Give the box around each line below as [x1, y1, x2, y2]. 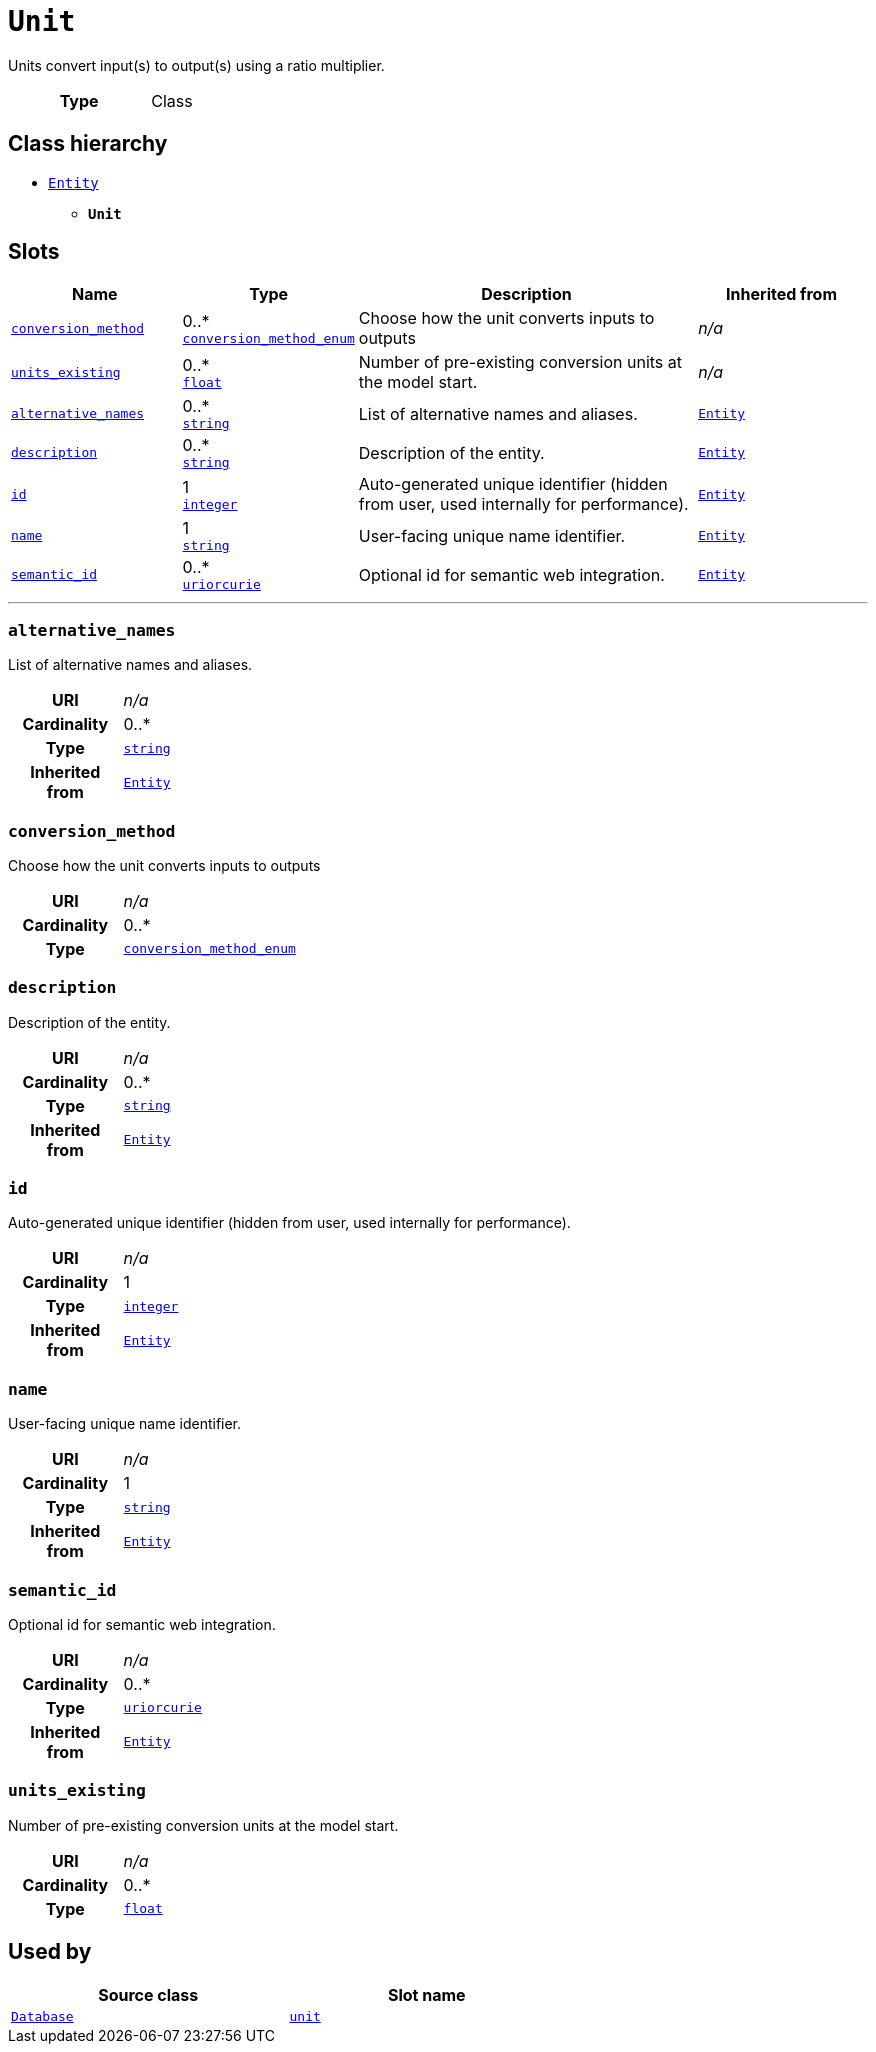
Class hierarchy [8, 131, 168, 157]
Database [11, 2008, 74, 2024]
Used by [8, 1939, 92, 1965]
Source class [98, 1984, 199, 2005]
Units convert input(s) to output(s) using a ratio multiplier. [8, 56, 385, 74]
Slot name [387, 1984, 466, 2005]
